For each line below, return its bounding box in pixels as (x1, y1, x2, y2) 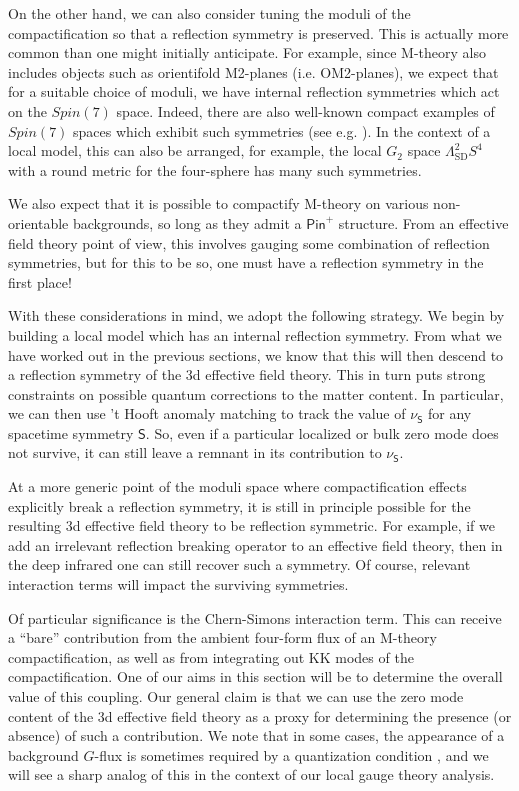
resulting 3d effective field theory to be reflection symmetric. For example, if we (8, 515, 496, 536)
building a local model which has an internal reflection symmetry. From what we (8, 324, 502, 345)
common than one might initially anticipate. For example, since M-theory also (8, 42, 486, 63)
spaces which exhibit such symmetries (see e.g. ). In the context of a (73, 120, 491, 141)
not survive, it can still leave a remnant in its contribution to (8, 442, 382, 463)
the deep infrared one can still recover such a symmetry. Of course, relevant (8, 554, 471, 575)
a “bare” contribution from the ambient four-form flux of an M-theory (8, 627, 437, 648)
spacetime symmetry (8, 422, 134, 443)
